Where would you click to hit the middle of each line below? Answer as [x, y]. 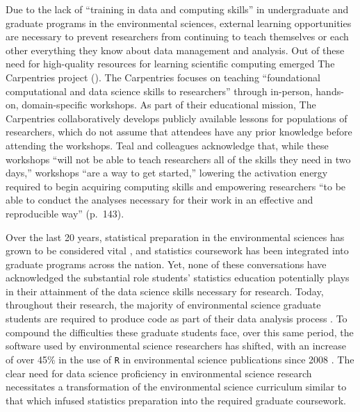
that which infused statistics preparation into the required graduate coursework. [176, 400]
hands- [330, 91]
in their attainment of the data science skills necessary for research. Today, [165, 291]
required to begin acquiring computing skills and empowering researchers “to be [176, 186]
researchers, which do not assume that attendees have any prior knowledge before [179, 132]
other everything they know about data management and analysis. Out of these [175, 50]
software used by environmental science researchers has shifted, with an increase [176, 346]
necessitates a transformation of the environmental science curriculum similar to [176, 387]
